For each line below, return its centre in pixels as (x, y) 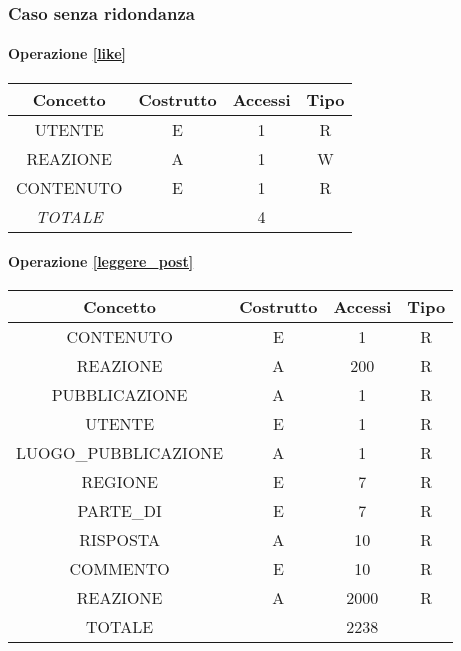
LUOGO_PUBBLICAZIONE (120, 453)
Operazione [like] (67, 53)
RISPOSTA (120, 540)
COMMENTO (119, 569)
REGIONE (119, 482)
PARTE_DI (119, 511)
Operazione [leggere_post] (101, 261)
